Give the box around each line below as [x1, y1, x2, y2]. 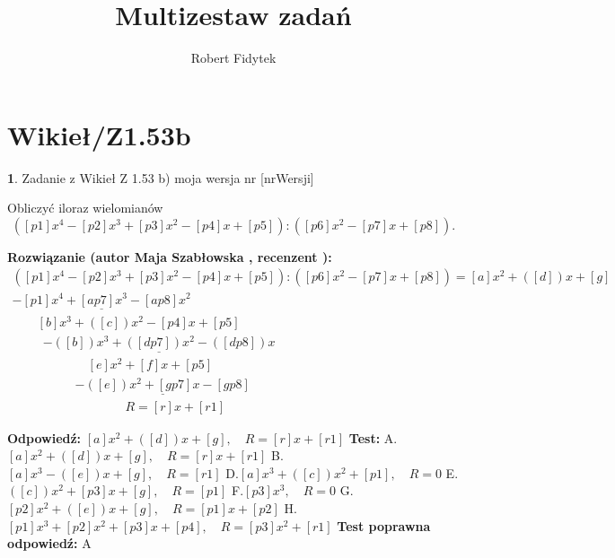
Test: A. [348, 428, 398, 447]
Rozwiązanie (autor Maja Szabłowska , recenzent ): [7, 247, 332, 266]
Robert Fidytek [190, 48, 277, 67]
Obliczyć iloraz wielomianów [7, 198, 163, 217]
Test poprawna [337, 516, 431, 535]
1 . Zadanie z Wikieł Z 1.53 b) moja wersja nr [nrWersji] [7, 168, 314, 187]
